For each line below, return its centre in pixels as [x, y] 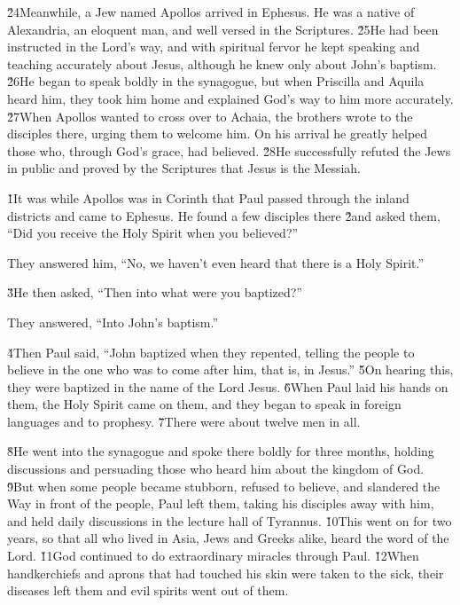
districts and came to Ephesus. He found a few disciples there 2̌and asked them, [224, 215]
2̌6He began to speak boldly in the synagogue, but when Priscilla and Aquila [216, 81]
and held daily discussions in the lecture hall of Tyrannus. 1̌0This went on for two [230, 520]
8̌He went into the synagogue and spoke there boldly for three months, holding [221, 451]
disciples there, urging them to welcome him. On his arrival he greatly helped [218, 134]
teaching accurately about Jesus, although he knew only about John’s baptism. [222, 63]
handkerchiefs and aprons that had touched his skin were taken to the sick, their [226, 573]
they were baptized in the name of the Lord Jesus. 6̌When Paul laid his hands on [228, 386]
